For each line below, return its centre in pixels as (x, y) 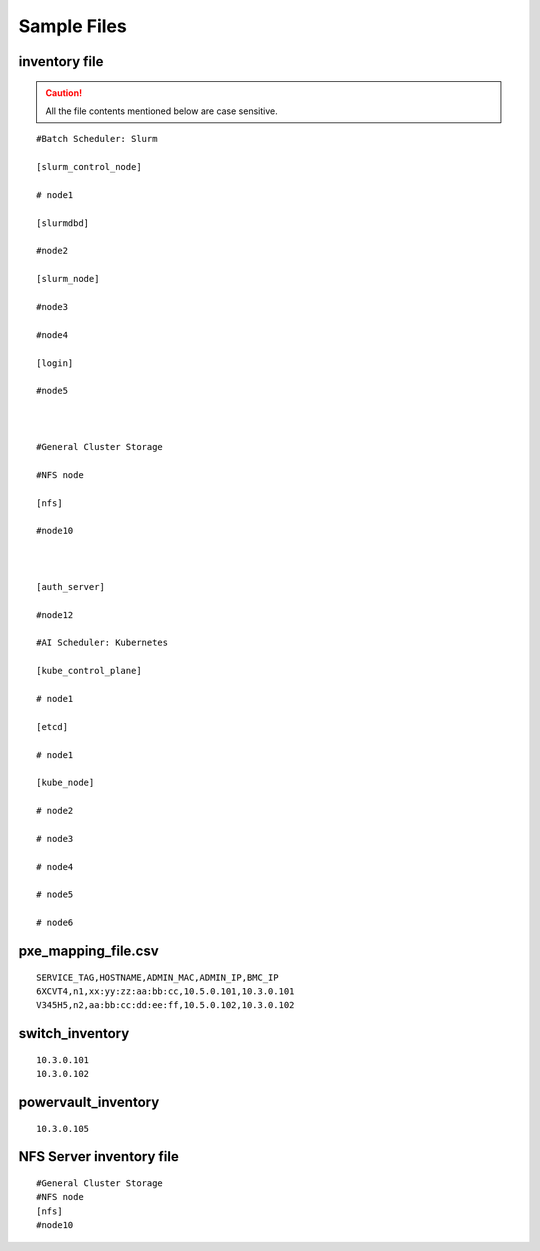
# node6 (55, 923)
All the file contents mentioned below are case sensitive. (162, 111)
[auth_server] (70, 586)
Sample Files (72, 26)
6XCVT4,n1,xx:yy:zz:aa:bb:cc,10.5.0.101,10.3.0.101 (165, 991)
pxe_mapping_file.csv (88, 951)
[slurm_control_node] (89, 167)
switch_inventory (74, 1033)
